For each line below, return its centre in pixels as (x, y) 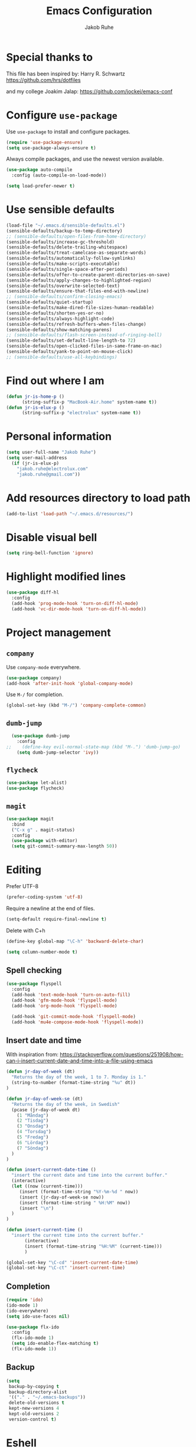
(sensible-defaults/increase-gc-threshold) (61, 242)
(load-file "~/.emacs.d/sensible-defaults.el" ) (66, 225)
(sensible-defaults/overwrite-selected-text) (63, 286)
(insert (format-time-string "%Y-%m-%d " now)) (79, 1191)
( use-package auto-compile (39, 170)
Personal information (59, 436)
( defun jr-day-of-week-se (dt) (45, 1099)
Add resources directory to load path (98, 498)
